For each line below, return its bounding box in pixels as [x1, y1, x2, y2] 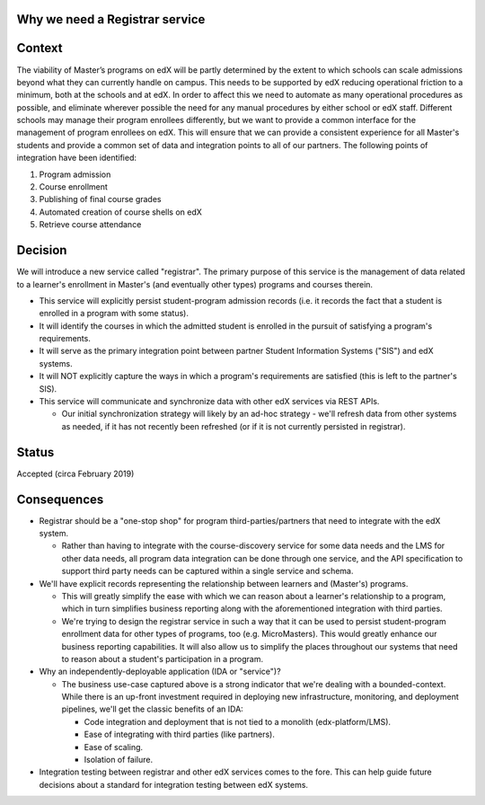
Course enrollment [39, 181, 108, 192]
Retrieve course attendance [39, 219, 142, 230]
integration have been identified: [16, 153, 137, 164]
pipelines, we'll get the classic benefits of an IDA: [61, 703, 244, 714]
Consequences [16, 491, 104, 507]
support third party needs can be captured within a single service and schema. [61, 566, 354, 577]
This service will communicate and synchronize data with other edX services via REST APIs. [39, 396, 380, 407]
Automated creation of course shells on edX [39, 207, 202, 217]
